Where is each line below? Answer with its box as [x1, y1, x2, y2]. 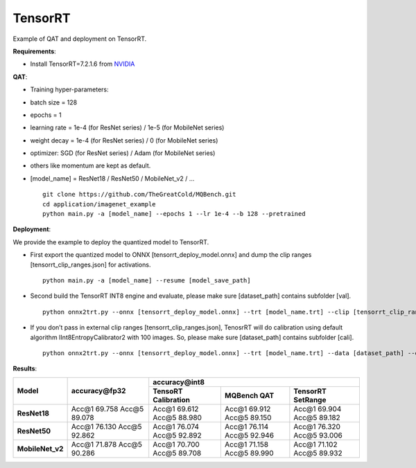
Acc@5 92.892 [153, 430, 202, 440]
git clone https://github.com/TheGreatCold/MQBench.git [42, 190, 236, 199]
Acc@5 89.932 [293, 448, 343, 458]
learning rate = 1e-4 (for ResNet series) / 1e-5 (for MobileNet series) [30, 123, 225, 132]
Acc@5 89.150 [224, 413, 272, 422]
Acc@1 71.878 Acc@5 [71, 440, 142, 449]
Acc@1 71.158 [224, 440, 269, 449]
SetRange [293, 395, 327, 404]
